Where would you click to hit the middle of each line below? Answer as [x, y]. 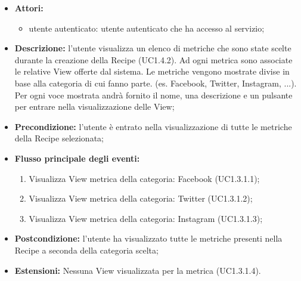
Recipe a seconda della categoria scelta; [86, 250]
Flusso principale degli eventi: [77, 158]
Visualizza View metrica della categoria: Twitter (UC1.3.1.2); [141, 198]
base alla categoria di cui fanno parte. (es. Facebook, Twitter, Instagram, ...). [156, 83]
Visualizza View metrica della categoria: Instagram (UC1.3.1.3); [146, 218]
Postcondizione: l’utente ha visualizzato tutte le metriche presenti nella [148, 238]
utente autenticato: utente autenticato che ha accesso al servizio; [147, 28]
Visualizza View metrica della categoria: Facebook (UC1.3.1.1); [144, 178]
